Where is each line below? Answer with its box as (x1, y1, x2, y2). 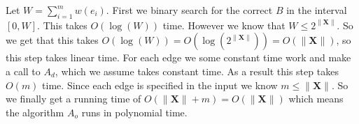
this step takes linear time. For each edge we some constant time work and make (6, 50, 351, 65)
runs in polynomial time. (81, 104, 188, 119)
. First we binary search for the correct (106, 3, 273, 17)
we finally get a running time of (6, 91, 141, 106)
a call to (6, 63, 41, 78)
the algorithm (6, 104, 64, 119)
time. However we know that (162, 17, 286, 32)
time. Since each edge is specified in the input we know (42, 77, 278, 92)
